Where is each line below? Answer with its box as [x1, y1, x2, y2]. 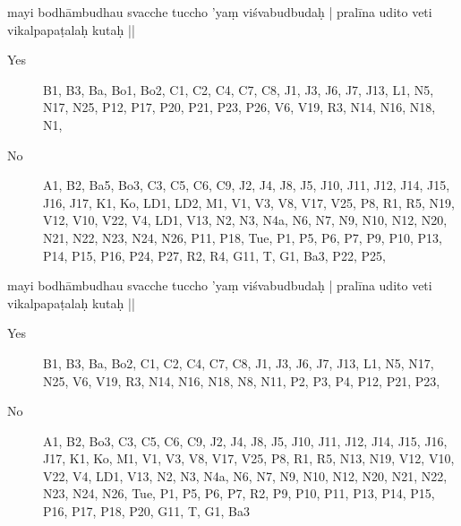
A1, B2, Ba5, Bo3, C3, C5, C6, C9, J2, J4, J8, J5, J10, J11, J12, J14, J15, [43, 176, 450, 194]
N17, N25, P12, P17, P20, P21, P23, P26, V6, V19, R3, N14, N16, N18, [43, 98, 436, 116]
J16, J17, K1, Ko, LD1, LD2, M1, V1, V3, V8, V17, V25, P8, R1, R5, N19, [43, 193, 455, 211]
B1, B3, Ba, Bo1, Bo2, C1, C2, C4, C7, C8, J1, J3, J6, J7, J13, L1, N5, [43, 80, 434, 99]
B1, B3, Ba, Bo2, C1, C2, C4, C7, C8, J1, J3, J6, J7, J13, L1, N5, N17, [43, 353, 434, 372]
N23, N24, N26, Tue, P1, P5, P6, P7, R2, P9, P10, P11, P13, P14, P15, [43, 484, 435, 503]
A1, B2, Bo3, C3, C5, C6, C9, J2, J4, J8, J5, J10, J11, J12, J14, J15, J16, [43, 431, 448, 450]
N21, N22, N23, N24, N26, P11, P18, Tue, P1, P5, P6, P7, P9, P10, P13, [43, 228, 442, 246]
